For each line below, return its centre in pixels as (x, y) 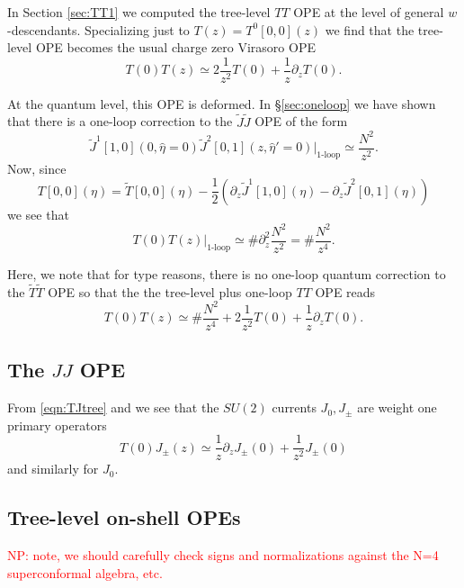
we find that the (370, 29)
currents (294, 407)
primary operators (57, 425)
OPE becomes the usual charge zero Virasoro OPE (175, 47)
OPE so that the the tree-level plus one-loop (170, 291)
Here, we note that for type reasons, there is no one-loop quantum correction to (227, 274)
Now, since (37, 168)
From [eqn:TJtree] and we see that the (113, 407)
